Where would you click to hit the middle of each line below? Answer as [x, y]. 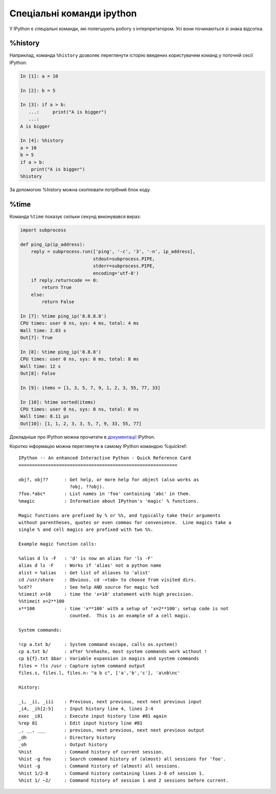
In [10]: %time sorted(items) [58, 402]
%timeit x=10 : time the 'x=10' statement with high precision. [106, 594]
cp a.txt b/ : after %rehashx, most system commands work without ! [113, 652]
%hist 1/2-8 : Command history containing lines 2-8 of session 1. [111, 773]
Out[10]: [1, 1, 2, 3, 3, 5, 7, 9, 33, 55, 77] [81, 423]
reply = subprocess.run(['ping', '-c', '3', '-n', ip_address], [113, 252]
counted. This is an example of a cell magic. [130, 616]
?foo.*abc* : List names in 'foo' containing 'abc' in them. [105, 494]
